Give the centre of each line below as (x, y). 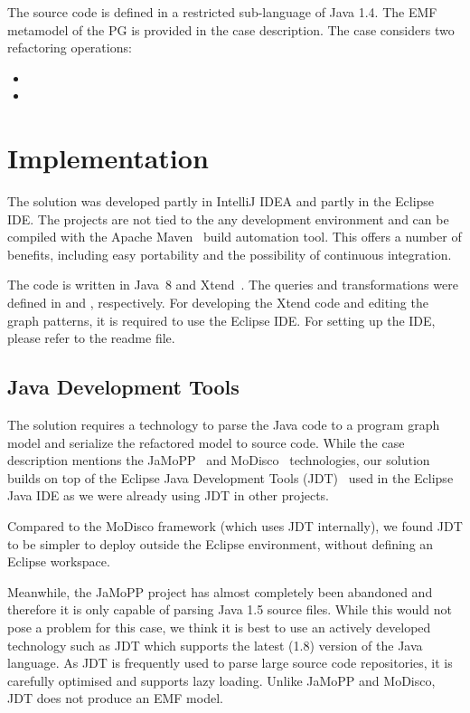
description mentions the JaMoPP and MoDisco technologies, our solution (219, 460)
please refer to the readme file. (91, 338)
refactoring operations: (70, 48)
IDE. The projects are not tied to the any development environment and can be (228, 219)
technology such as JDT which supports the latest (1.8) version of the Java (215, 645)
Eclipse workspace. (59, 561)
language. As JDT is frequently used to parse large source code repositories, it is (230, 663)
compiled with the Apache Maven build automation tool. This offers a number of (235, 237)
